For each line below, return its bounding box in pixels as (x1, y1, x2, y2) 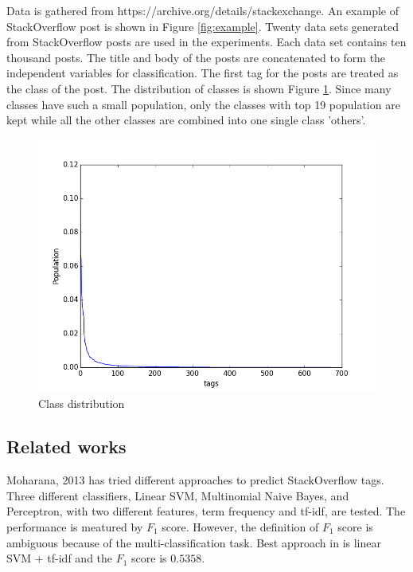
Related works (6, 434, 127, 459)
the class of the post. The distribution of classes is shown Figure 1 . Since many (6, 80, 392, 96)
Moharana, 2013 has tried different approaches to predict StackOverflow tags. (6, 472, 384, 488)
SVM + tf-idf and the (6, 550, 113, 566)
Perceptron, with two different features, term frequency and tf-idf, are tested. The (6, 503, 406, 519)
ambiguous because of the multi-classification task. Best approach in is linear (6, 534, 381, 550)
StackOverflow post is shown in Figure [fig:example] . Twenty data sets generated (6, 18, 399, 34)
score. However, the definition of (162, 518, 319, 535)
